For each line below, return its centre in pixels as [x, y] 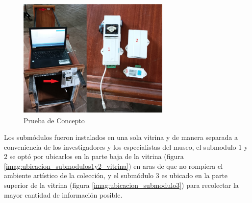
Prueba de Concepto [54, 121]
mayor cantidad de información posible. [63, 194]
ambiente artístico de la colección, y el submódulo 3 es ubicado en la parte [116, 175]
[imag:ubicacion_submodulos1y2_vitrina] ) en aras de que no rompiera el [113, 166]
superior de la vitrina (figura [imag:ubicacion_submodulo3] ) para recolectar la [121, 185]
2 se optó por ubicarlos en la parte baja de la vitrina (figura [94, 156]
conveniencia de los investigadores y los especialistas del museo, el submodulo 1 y [126, 147]
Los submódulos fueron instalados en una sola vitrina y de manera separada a [121, 137]
